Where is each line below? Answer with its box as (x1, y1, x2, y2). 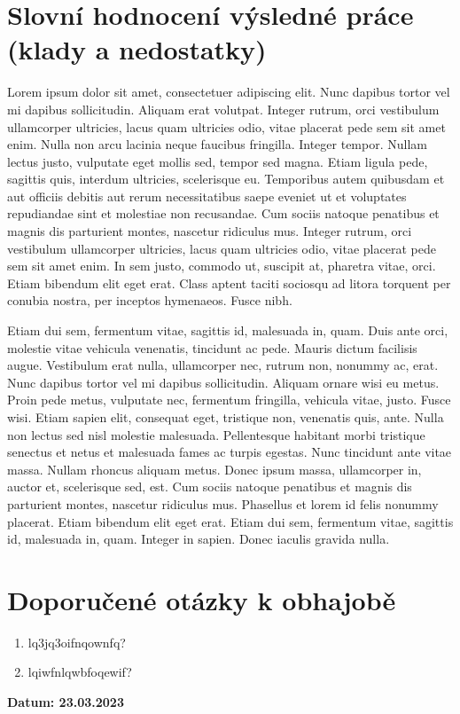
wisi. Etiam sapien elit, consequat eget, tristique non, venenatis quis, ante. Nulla (7, 408, 444, 426)
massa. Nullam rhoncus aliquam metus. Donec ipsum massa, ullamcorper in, (7, 459, 422, 478)
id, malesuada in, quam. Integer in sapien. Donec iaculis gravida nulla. (7, 530, 390, 548)
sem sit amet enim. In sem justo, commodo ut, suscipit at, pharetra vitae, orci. (7, 256, 436, 275)
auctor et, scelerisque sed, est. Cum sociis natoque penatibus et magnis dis (7, 477, 412, 496)
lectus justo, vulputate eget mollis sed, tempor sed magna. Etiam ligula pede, (7, 152, 428, 170)
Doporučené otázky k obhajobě (7, 581, 396, 617)
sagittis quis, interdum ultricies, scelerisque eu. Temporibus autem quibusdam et (7, 169, 445, 188)
